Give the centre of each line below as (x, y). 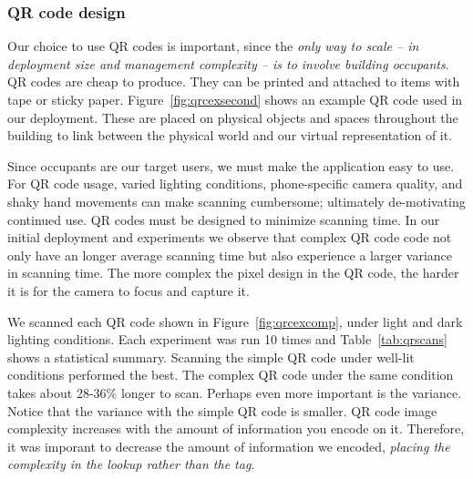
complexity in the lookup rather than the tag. (131, 464)
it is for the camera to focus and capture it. (129, 290)
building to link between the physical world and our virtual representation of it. (230, 135)
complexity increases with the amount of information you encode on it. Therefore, (236, 428)
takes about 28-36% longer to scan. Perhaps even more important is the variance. (235, 392)
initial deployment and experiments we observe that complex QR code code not (230, 237)
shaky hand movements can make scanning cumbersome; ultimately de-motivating (236, 201)
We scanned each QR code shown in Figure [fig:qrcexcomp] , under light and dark (235, 321)
